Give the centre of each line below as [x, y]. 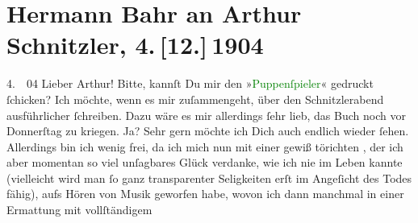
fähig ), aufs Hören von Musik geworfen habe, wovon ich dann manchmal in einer [205, 194]
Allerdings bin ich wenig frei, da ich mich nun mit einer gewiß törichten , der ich [205, 146]
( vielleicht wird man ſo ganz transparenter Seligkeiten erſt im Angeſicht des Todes [209, 178]
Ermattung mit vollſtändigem [79, 210]
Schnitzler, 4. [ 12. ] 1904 [135, 45]
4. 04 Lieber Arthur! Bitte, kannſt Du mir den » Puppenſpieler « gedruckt [190, 83]
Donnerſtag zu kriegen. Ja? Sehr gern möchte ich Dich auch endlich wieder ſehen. [208, 131]
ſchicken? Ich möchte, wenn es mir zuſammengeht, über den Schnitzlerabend [195, 99]
